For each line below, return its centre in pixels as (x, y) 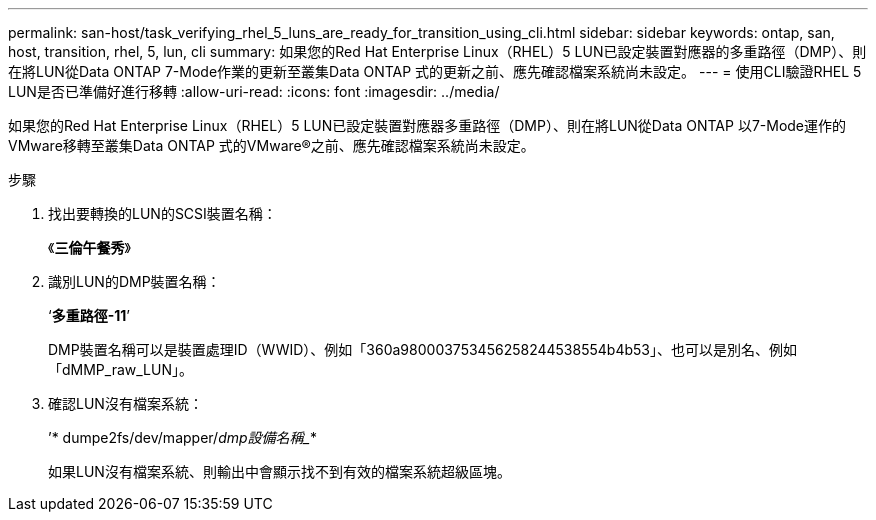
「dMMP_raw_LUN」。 (120, 369)
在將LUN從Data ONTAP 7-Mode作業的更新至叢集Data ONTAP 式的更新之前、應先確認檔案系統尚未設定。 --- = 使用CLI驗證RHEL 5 (435, 71)
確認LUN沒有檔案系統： (125, 403)
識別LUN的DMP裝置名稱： (134, 281)
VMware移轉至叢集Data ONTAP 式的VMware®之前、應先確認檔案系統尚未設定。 (271, 145)
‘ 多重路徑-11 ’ (89, 315)
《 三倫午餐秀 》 (89, 247)
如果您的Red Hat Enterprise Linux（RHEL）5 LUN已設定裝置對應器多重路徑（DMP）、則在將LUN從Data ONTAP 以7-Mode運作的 (427, 125)
